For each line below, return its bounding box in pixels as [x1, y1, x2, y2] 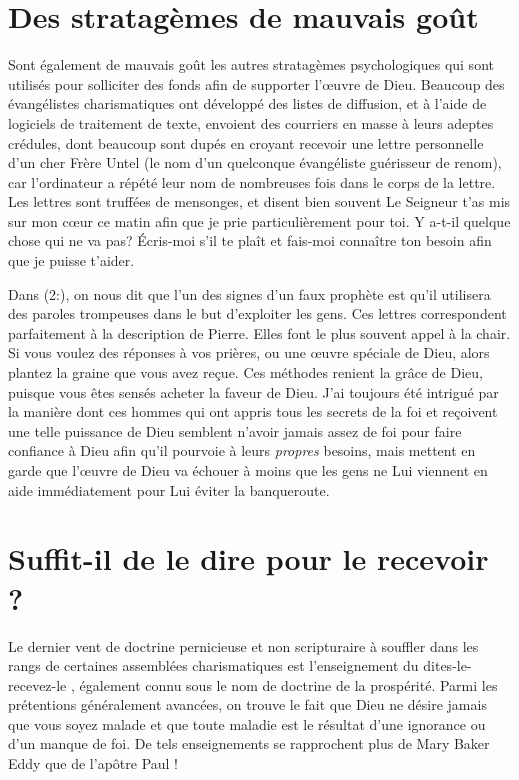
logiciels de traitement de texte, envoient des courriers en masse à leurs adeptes [8, 112, 494, 133]
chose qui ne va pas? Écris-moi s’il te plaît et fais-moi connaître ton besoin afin [8, 230, 492, 251]
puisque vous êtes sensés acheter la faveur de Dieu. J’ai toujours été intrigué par [8, 381, 499, 402]
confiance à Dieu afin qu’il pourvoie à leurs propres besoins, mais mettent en [8, 440, 476, 461]
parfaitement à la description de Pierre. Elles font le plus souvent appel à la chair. [8, 322, 511, 343]
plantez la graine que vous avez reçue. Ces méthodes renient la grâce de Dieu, [8, 362, 483, 383]
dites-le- [423, 655, 472, 676]
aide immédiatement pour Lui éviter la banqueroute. [8, 479, 330, 500]
